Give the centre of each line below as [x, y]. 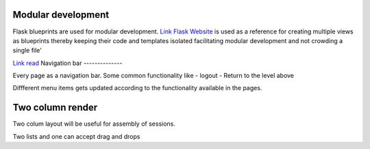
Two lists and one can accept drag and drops [76, 136]
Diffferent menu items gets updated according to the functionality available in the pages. [137, 88]
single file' [27, 51]
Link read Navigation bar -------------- [67, 63]
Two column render [55, 108]
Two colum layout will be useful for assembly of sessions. [94, 124]
